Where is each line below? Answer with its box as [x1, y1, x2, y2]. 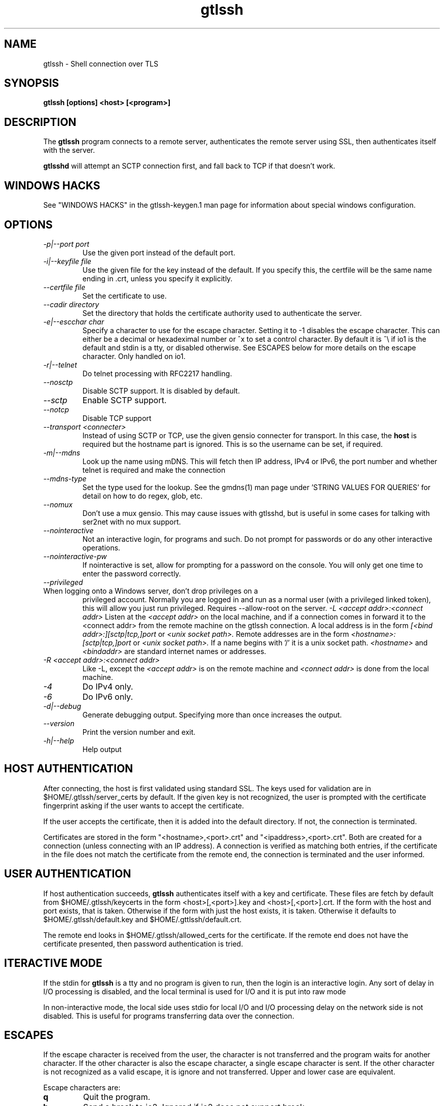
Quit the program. [83, 1092, 151, 1102]
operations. [82, 543, 121, 552]
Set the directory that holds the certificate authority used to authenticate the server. [82, 308, 362, 317]
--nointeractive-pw [43, 551, 107, 561]
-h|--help [43, 736, 74, 745]
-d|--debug [43, 701, 82, 710]
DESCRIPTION [4, 115, 77, 128]
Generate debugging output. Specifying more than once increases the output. [82, 710, 342, 719]
